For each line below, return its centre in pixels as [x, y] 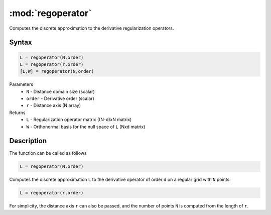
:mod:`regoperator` [50, 13]
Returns [17, 113]
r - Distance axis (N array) [54, 105]
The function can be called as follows [48, 153]
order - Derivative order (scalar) [60, 98]
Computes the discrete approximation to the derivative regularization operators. [92, 28]
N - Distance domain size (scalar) [60, 91]
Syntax [21, 42]
